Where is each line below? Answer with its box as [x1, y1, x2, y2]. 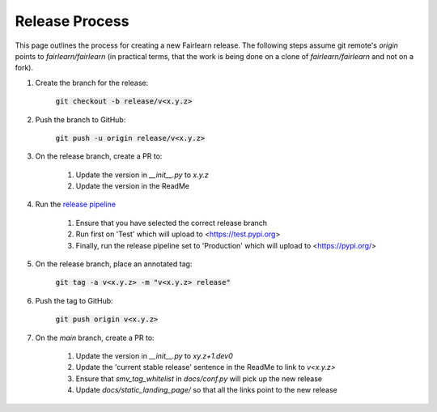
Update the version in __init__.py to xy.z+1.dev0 [75, 350, 234, 360]
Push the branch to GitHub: [35, 114, 126, 125]
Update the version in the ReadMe [75, 181, 190, 191]
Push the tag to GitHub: [35, 295, 113, 305]
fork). [15, 63, 34, 73]
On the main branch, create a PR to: [35, 333, 155, 342]
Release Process [15, 12, 129, 30]
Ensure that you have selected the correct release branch [75, 218, 267, 227]
